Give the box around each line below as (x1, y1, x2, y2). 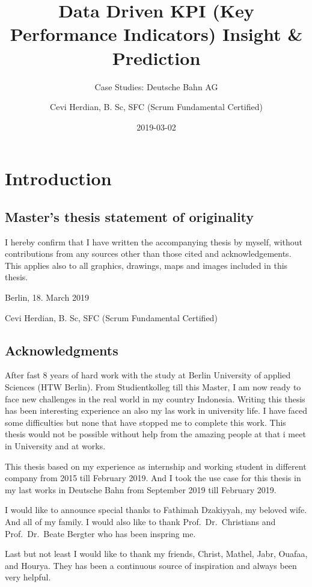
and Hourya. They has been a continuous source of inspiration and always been (5, 559, 297, 571)
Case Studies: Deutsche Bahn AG (94, 80, 218, 93)
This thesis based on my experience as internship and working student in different (5, 459, 307, 472)
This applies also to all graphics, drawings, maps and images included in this (5, 259, 288, 271)
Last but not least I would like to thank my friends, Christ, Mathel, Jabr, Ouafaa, (5, 547, 308, 560)
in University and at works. (5, 440, 106, 452)
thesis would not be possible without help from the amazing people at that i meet (5, 428, 306, 440)
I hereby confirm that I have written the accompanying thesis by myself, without (5, 235, 302, 248)
